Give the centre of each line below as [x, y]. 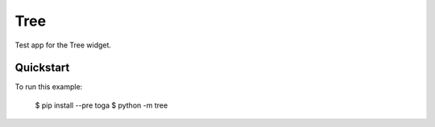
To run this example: [49, 87]
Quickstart [42, 68]
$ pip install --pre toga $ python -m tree [101, 105]
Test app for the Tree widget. [63, 45]
